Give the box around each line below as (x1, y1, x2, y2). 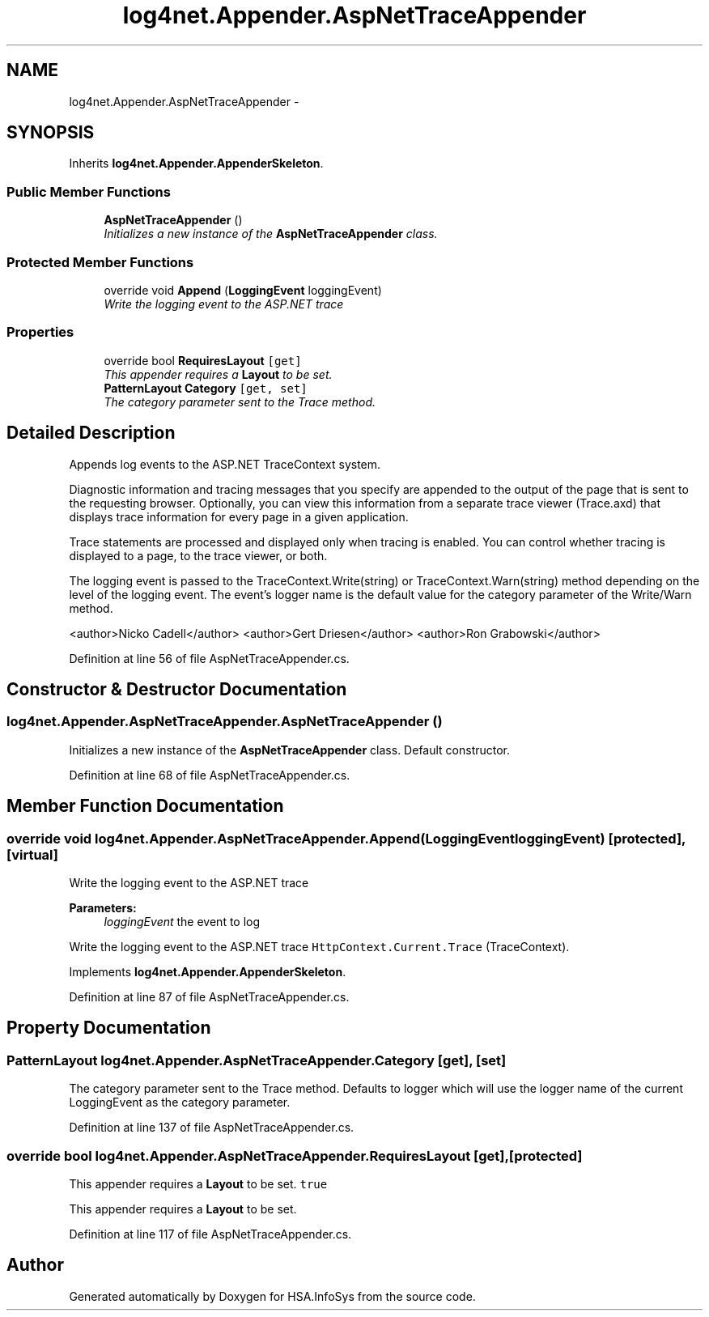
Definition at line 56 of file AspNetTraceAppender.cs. (69, 651, 350, 665)
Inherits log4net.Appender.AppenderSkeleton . (69, 156, 324, 171)
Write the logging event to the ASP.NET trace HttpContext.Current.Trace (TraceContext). (69, 939, 570, 954)
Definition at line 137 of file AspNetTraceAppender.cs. (69, 1120, 354, 1135)
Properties (6, 324, 74, 341)
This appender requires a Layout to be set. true (69, 1176, 328, 1191)
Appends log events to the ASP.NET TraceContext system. (69, 457, 381, 471)
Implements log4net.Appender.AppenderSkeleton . (69, 964, 346, 979)
